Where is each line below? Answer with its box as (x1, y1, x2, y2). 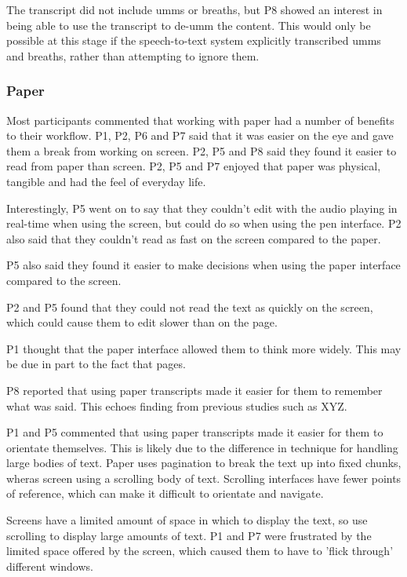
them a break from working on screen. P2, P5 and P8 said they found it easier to (6, 142, 397, 159)
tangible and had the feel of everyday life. (6, 173, 206, 189)
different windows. (6, 557, 93, 574)
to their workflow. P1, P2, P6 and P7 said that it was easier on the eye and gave (6, 127, 394, 144)
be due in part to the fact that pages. (6, 356, 186, 372)
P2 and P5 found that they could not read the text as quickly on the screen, (6, 298, 373, 315)
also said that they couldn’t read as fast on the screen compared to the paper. (6, 230, 381, 247)
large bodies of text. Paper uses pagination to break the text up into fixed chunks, (6, 455, 402, 471)
